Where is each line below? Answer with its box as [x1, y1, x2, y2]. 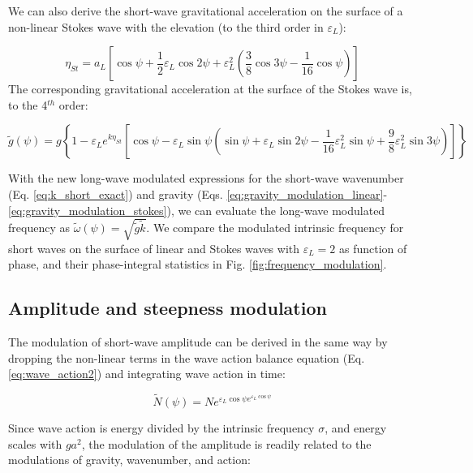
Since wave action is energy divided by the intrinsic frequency [8, 419, 315, 436]
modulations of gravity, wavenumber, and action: [8, 451, 251, 468]
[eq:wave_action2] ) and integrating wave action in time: [8, 365, 286, 382]
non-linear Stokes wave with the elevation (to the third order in [8, 18, 324, 35]
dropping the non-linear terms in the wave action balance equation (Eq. [8, 349, 365, 366]
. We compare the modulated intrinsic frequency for [146, 219, 404, 236]
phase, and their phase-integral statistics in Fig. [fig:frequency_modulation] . [8, 256, 387, 273]
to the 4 [8, 96, 48, 113]
